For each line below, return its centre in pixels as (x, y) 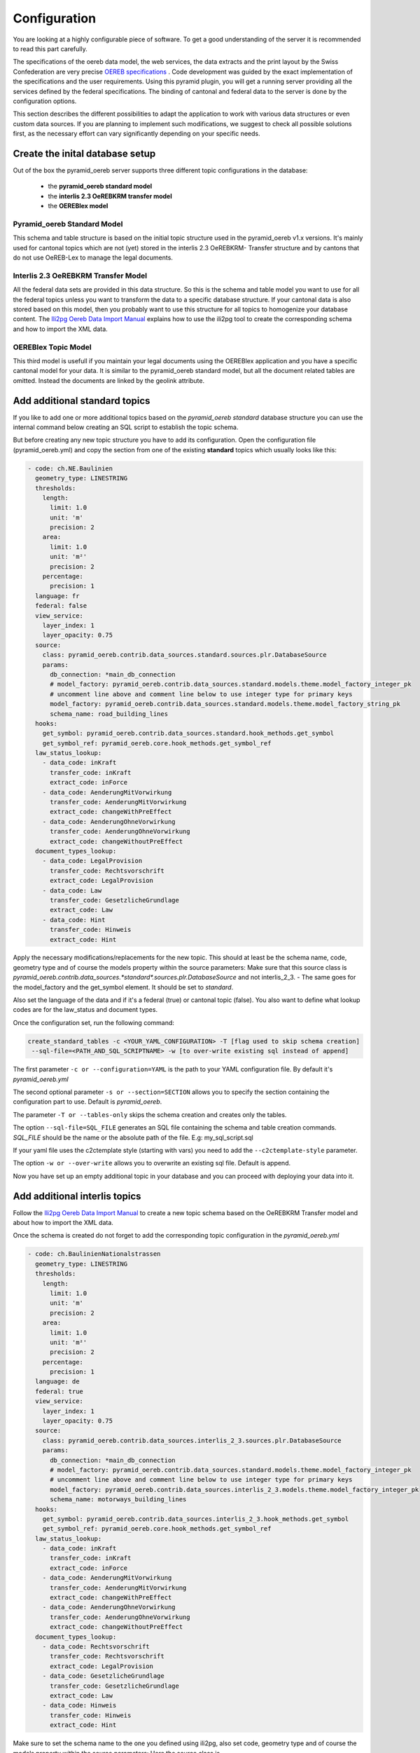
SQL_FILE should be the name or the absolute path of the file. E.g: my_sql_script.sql (133, 1137)
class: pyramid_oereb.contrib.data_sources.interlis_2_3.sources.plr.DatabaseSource (192, 1440)
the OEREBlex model (78, 206)
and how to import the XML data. (60, 329)
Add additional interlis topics (77, 1196)
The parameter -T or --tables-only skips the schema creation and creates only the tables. (150, 1114)
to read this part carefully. (50, 48)
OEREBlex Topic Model (52, 347)
